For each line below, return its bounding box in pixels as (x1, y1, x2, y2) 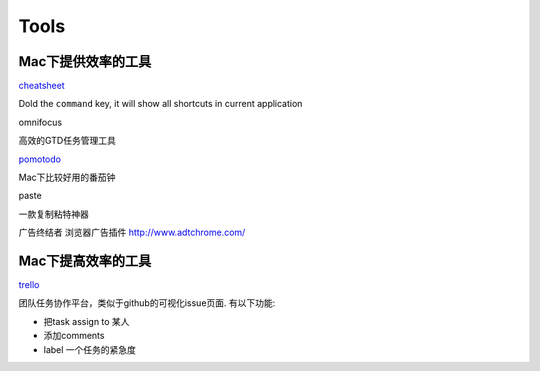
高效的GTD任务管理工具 (18, 135, 117, 147)
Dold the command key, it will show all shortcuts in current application (18, 98, 303, 110)
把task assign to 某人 (43, 315, 130, 327)
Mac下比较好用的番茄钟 (18, 171, 116, 184)
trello (18, 279, 40, 291)
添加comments (43, 330, 105, 342)
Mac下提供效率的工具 (18, 53, 152, 70)
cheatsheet (18, 80, 65, 92)
